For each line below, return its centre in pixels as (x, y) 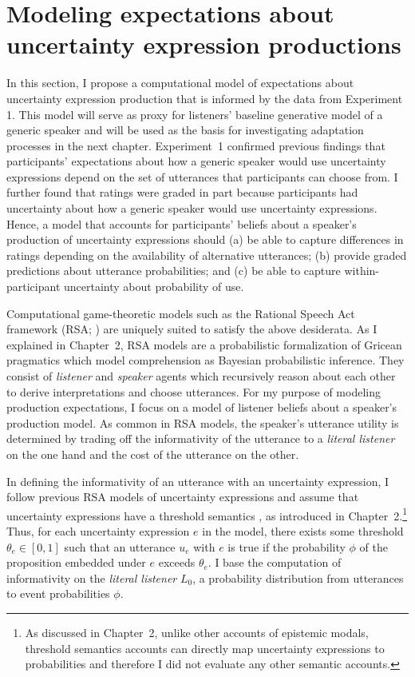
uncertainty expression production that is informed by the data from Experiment (205, 98)
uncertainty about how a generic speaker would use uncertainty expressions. (192, 208)
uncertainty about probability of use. (154, 287)
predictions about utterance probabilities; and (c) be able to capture (174, 271)
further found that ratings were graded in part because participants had (182, 192)
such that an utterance (120, 546)
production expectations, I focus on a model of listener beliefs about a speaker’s (202, 407)
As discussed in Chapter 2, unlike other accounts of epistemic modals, (197, 632)
